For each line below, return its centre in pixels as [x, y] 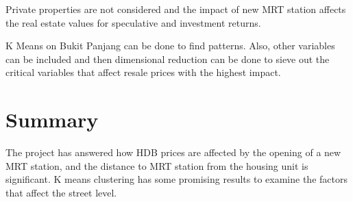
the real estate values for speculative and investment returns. [133, 22]
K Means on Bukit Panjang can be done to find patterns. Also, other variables [170, 46]
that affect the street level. [61, 192]
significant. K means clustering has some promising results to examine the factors [176, 179]
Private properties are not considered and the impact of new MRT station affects [176, 9]
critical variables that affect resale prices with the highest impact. [143, 72]
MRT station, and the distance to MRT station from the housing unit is [157, 165]
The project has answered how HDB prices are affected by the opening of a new [173, 152]
